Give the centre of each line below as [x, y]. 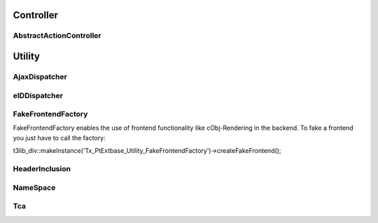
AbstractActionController [57, 36]
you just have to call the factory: [59, 137]
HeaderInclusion [42, 169]
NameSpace [34, 187]
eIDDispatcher [38, 95]
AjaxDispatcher [40, 76]
